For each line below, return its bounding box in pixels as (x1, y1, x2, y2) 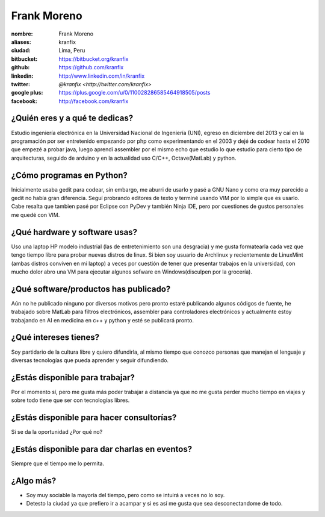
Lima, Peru (58, 47, 85, 54)
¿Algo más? (11, 475, 57, 486)
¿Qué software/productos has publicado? (11, 284, 171, 294)
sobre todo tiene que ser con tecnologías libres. (11, 396, 130, 404)
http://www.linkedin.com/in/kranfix (58, 72, 145, 80)
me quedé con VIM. (11, 211, 60, 218)
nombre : (11, 30, 33, 37)
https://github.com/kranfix (58, 64, 124, 71)
